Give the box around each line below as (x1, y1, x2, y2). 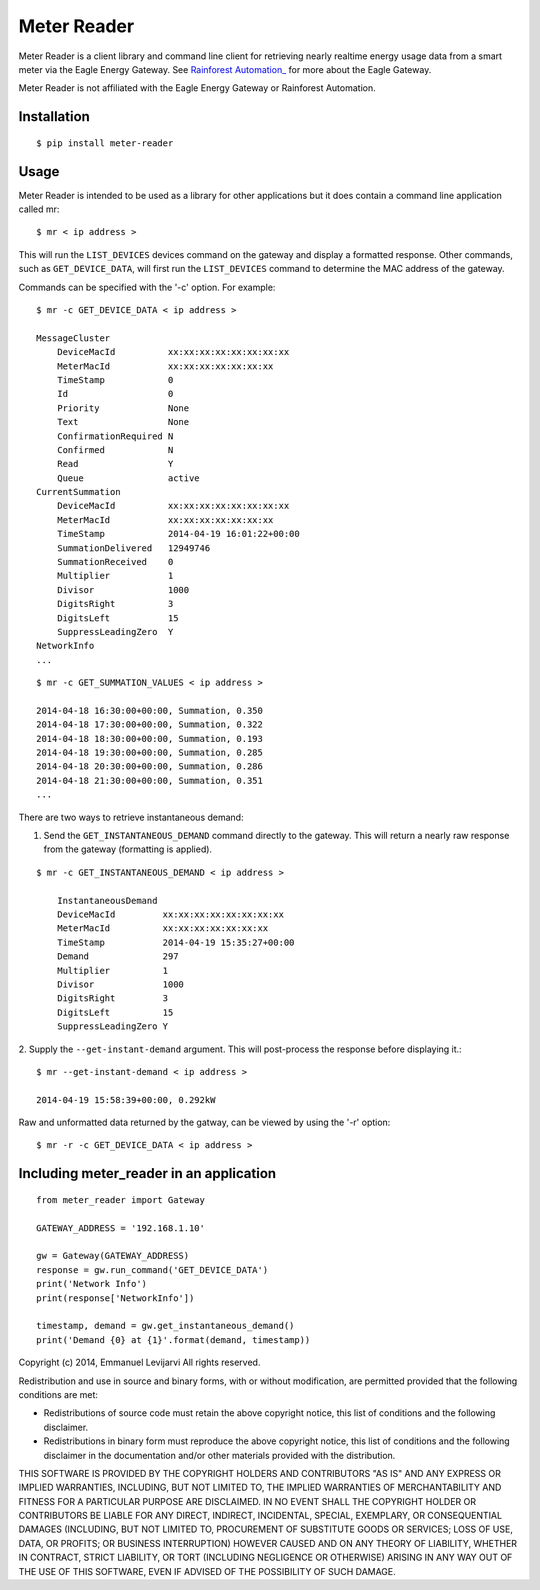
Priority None (56, 402, 190, 414)
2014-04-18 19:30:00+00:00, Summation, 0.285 (36, 747, 264, 759)
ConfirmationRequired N (56, 430, 174, 442)
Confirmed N (56, 444, 174, 455)
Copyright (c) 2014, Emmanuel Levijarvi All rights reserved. (18, 1356, 261, 1369)
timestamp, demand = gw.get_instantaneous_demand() (36, 1320, 295, 1332)
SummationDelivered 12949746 (56, 542, 211, 554)
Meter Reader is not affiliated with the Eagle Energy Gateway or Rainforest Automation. (18, 82, 376, 94)
